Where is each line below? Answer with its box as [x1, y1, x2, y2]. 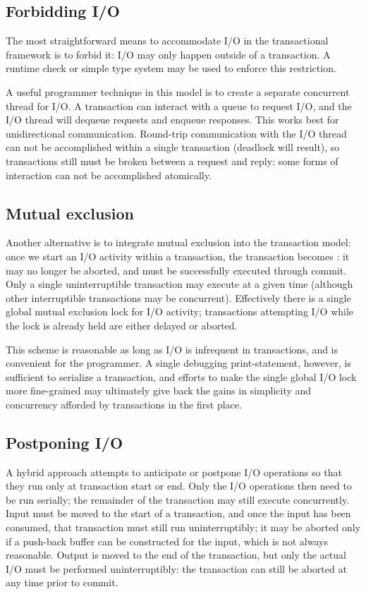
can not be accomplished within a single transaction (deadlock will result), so [6, 140, 340, 154]
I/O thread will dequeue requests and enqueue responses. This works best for [6, 112, 339, 127]
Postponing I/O [6, 431, 123, 453]
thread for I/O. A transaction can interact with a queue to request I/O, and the [6, 98, 352, 113]
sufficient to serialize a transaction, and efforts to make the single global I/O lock [6, 369, 357, 384]
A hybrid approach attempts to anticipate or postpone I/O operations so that [6, 464, 342, 479]
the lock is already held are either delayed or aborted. [6, 317, 238, 332]
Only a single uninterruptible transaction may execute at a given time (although [6, 277, 353, 291]
